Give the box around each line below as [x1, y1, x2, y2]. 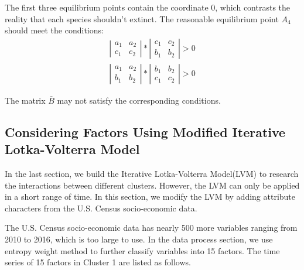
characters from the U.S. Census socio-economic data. [5, 201, 197, 214]
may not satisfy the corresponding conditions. [57, 94, 221, 106]
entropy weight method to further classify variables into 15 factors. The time [5, 244, 280, 257]
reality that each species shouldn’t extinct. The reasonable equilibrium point [5, 12, 279, 25]
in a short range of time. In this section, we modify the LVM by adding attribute [5, 190, 296, 203]
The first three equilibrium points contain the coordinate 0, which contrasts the [5, 1, 291, 13]
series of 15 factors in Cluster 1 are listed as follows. [5, 256, 191, 268]
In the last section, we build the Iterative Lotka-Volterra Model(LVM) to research [5, 168, 299, 180]
